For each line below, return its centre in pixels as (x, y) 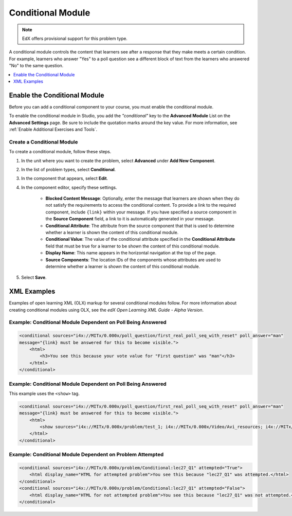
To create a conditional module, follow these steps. (60, 152)
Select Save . (34, 278)
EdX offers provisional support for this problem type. (75, 38)
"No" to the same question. (36, 66)
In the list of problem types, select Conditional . (69, 169)
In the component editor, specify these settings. (69, 187)
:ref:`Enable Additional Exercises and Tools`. (53, 129)
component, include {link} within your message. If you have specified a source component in (141, 212)
